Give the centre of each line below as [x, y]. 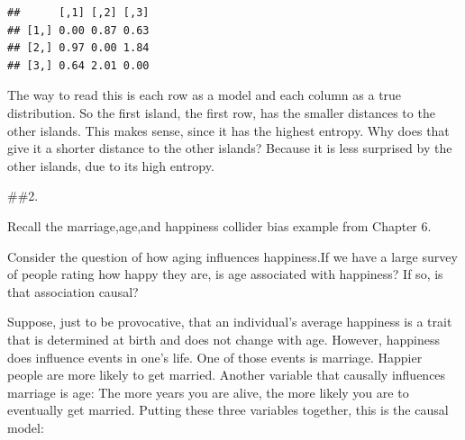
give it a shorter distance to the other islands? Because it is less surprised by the [230, 148]
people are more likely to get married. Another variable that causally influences [227, 375]
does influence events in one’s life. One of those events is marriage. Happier [215, 357]
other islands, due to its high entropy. [111, 165]
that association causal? [73, 291]
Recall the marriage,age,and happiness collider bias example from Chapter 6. [219, 225]
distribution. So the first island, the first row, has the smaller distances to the [221, 112]
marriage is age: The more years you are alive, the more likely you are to [208, 392]
